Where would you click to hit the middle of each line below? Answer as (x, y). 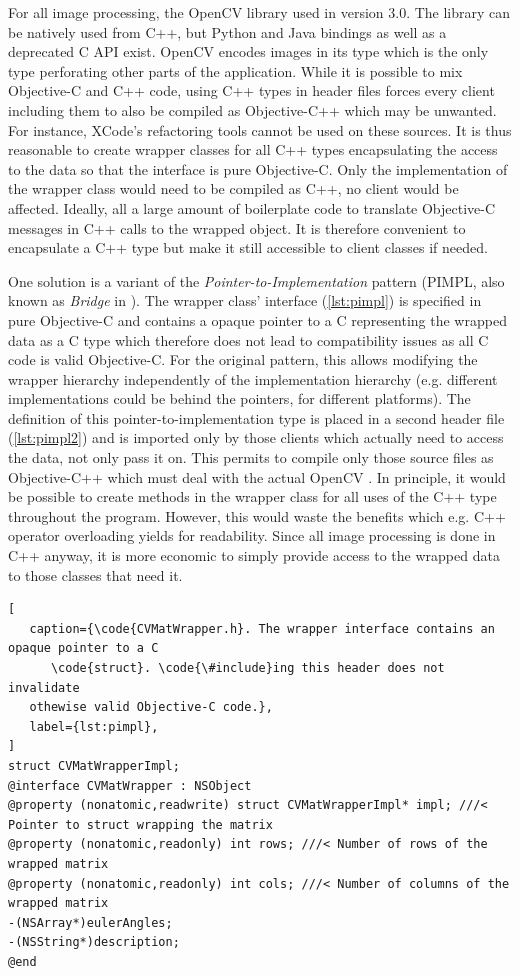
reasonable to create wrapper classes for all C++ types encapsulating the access (253, 149)
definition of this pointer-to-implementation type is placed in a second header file (256, 417)
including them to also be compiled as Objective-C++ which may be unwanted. (252, 109)
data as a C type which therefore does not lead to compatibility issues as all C (248, 339)
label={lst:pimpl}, (94, 726)
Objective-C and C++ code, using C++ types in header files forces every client (251, 90)
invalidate (44, 687)
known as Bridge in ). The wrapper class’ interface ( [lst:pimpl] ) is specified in (245, 300)
